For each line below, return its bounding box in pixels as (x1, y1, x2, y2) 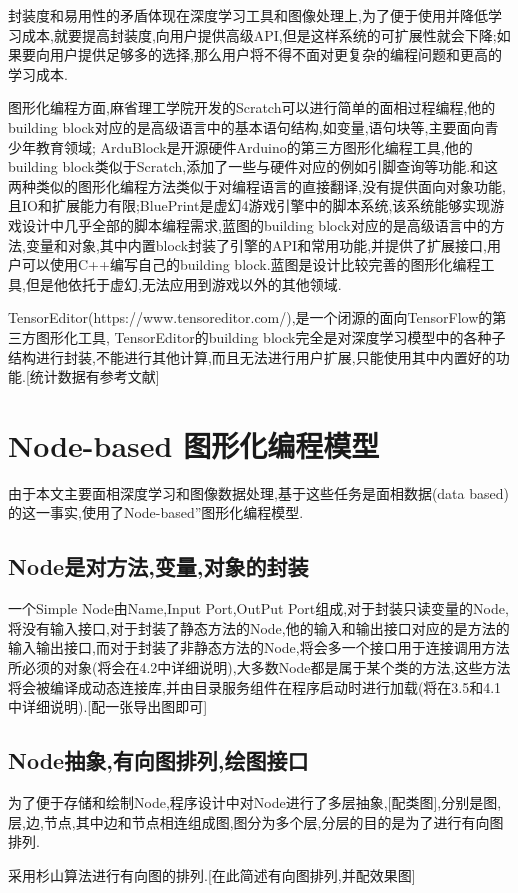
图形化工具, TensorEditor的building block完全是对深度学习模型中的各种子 (35, 326, 506, 347)
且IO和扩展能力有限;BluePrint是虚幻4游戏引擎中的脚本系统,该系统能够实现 (8, 195, 491, 216)
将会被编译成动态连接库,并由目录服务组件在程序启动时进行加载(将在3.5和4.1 (8, 676, 502, 697)
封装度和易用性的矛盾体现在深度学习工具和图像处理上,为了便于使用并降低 (8, 5, 488, 25)
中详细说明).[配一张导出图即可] (8, 696, 208, 717)
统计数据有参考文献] (29, 366, 160, 387)
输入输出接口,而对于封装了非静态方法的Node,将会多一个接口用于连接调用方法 (8, 637, 510, 658)
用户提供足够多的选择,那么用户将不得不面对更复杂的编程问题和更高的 (49, 44, 502, 65)
